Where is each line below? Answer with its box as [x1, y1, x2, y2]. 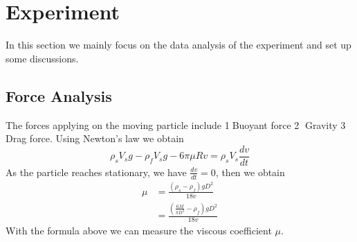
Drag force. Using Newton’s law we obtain [6, 131, 184, 146]
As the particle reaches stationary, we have [6, 164, 187, 179]
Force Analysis [6, 85, 112, 106]
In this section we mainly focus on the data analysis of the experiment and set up [6, 37, 351, 52]
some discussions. [6, 51, 79, 65]
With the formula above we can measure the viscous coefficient [6, 223, 272, 237]
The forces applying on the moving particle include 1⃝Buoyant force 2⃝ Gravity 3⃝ [6, 117, 349, 132]
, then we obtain [215, 164, 285, 179]
